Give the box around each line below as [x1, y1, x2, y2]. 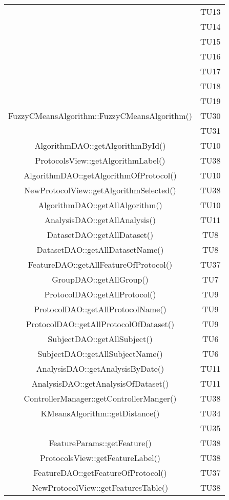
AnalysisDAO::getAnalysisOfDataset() [31, 377, 169, 389]
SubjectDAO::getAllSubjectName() [37, 348, 163, 359]
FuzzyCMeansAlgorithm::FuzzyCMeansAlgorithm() [8, 110, 192, 122]
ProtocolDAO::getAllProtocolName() [34, 303, 166, 315]
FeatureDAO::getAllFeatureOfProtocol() [28, 258, 173, 270]
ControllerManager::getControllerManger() [24, 392, 177, 404]
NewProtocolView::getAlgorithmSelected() [24, 184, 176, 196]
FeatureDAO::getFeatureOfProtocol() [33, 467, 167, 478]
